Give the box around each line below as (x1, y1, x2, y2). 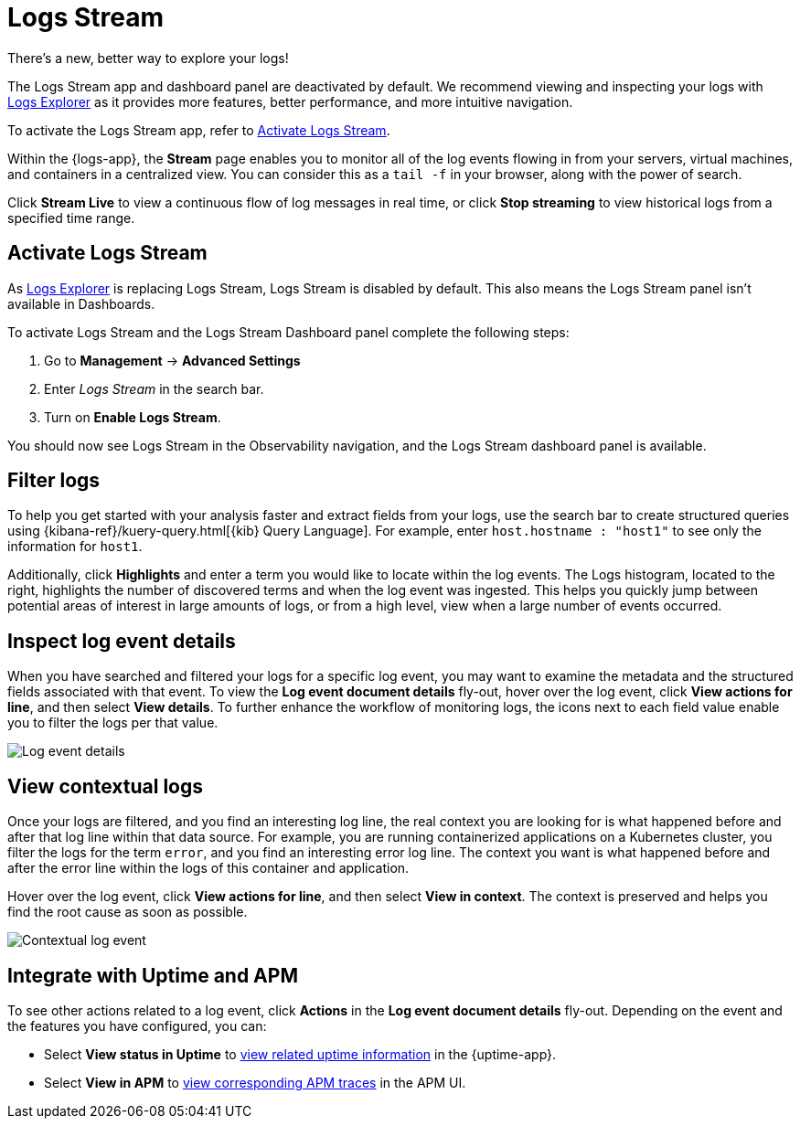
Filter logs (7, 469, 101, 493)
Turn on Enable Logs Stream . (44, 409, 221, 425)
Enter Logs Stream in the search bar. (44, 380, 264, 397)
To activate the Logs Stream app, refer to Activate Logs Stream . (7, 122, 390, 138)
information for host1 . (7, 538, 143, 555)
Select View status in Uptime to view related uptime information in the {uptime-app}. (44, 1046, 557, 1062)
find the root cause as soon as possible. (7, 904, 248, 920)
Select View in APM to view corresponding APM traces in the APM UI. (44, 1074, 466, 1090)
